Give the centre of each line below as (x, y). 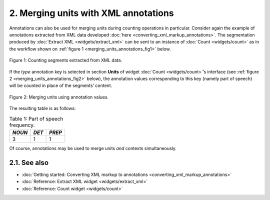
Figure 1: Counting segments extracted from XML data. (66, 60)
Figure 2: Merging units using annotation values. (59, 97)
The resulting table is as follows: (42, 108)
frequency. (22, 125)
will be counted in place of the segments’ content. (61, 85)
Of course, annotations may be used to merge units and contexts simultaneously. (93, 148)
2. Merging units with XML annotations (92, 13)
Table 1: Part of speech (36, 118)
